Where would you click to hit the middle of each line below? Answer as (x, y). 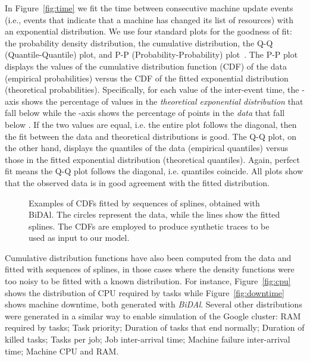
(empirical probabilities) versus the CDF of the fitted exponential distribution (147, 78)
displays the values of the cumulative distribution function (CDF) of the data (146, 66)
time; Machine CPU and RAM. (62, 351)
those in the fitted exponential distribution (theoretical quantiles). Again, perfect (152, 159)
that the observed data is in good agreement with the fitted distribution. (137, 182)
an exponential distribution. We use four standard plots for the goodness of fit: (148, 31)
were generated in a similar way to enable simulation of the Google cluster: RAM (153, 316)
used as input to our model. (79, 238)
